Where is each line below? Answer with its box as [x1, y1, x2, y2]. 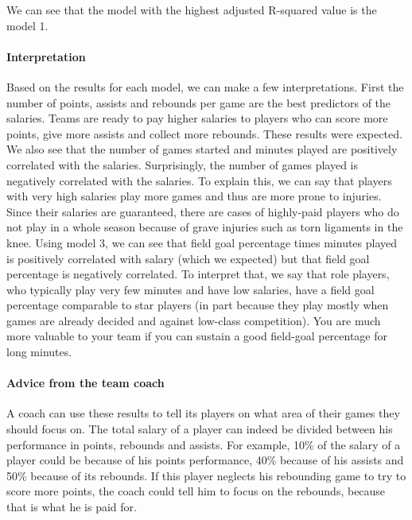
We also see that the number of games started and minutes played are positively [6, 141, 398, 157]
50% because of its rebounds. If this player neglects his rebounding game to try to [6, 467, 406, 483]
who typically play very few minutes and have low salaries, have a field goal [6, 281, 375, 297]
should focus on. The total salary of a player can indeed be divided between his [6, 421, 393, 437]
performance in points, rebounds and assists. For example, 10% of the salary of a [6, 436, 401, 452]
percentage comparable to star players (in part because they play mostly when [6, 297, 389, 313]
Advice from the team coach [6, 374, 165, 391]
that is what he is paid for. [6, 499, 137, 515]
